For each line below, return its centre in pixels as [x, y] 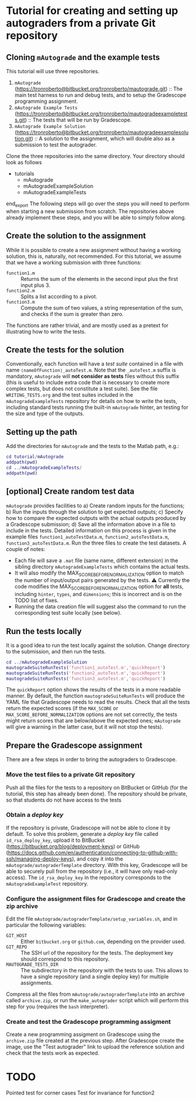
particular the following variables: [46, 925]
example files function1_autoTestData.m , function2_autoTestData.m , [87, 536]
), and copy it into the [98, 859]
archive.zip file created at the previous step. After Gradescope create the [95, 1041]
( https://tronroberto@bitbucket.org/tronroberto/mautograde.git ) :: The [98, 89]
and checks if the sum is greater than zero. [72, 314]
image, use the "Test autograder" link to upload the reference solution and [95, 1047]
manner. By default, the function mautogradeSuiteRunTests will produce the [95, 696]
